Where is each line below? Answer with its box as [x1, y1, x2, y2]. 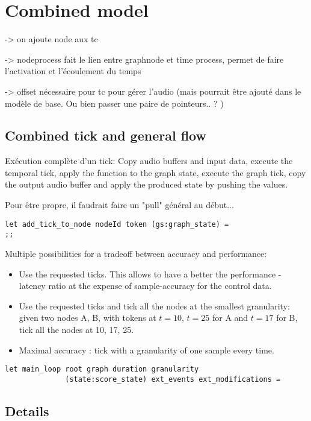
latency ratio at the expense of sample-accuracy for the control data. [19, 279, 272, 292]
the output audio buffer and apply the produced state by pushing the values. [5, 178, 288, 191]
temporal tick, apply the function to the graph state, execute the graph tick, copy [5, 166, 306, 179]
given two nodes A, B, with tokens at [19, 311, 156, 324]
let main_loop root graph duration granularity [5, 365, 199, 374]
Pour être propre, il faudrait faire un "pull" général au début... [5, 198, 234, 211]
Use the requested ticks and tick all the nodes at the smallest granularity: [19, 299, 290, 312]
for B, [276, 311, 298, 324]
